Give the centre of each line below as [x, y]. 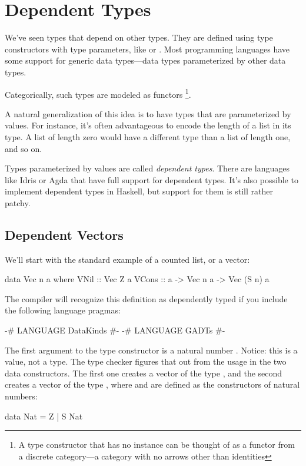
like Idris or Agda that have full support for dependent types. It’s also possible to [152, 179]
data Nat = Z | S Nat [44, 416]
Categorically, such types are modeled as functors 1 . [98, 93]
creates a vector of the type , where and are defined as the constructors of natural [152, 384]
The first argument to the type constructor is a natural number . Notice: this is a [151, 350]
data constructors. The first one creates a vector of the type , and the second [144, 373]
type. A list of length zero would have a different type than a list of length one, [148, 136]
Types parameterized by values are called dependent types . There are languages [147, 168]
